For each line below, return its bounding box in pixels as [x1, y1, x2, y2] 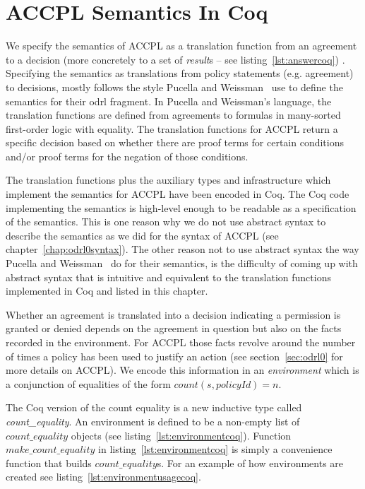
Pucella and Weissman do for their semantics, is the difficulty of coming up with [6, 256, 358, 271]
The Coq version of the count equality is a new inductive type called [6, 400, 302, 415]
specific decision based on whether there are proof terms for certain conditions [6, 135, 344, 150]
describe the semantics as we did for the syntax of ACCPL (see [6, 228, 279, 242]
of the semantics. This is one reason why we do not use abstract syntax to [6, 214, 326, 229]
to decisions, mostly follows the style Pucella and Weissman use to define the [6, 79, 343, 94]
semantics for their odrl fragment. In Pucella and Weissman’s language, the [6, 93, 332, 108]
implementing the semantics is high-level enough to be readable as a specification [6, 200, 357, 215]
